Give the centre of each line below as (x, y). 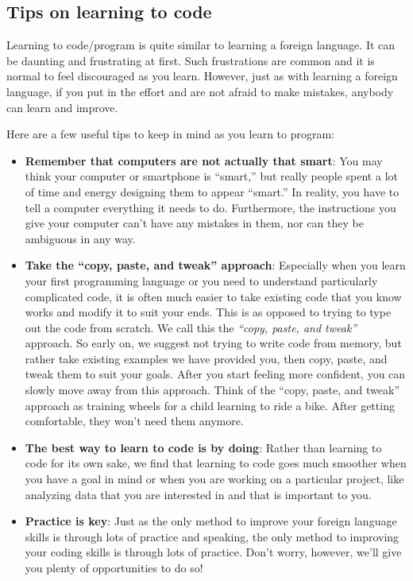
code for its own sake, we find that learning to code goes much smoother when (216, 463)
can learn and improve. (62, 107)
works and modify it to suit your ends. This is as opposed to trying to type (208, 312)
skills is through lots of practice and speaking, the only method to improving (212, 536)
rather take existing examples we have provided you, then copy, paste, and (206, 358)
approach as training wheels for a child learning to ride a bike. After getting (210, 405)
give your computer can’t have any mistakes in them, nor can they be (194, 223)
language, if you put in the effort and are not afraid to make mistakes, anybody (200, 91)
